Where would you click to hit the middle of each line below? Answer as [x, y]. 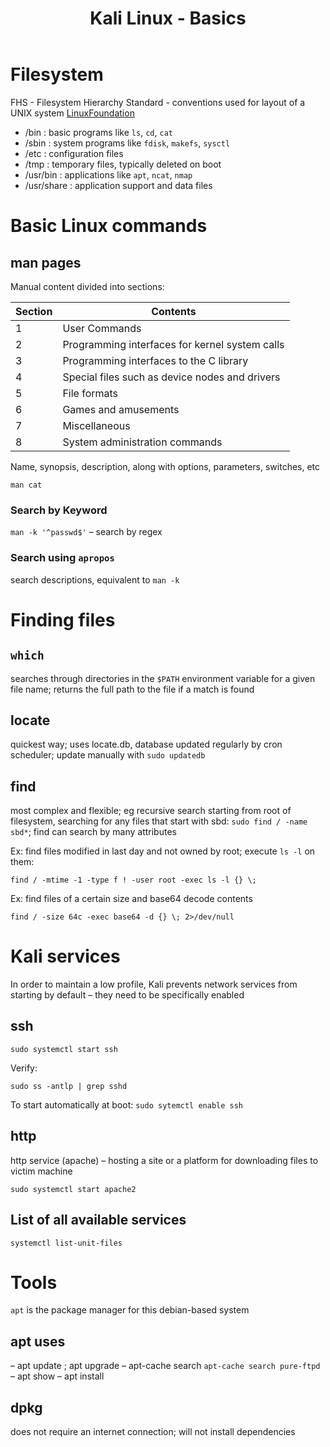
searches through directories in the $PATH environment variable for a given [163, 678]
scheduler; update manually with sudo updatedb [108, 755]
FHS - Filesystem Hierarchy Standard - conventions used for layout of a [158, 102]
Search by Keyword [59, 510]
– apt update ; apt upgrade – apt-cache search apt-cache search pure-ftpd [165, 1366]
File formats [90, 393]
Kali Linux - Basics [168, 18]
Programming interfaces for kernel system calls [173, 344]
